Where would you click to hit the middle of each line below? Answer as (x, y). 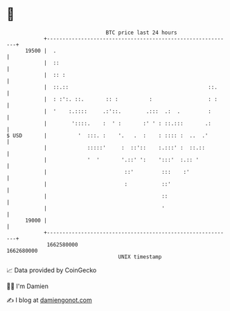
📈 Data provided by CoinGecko (52, 270)
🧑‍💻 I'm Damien (28, 286)
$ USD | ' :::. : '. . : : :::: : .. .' (107, 135)
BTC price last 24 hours (141, 33)
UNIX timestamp (140, 257)
